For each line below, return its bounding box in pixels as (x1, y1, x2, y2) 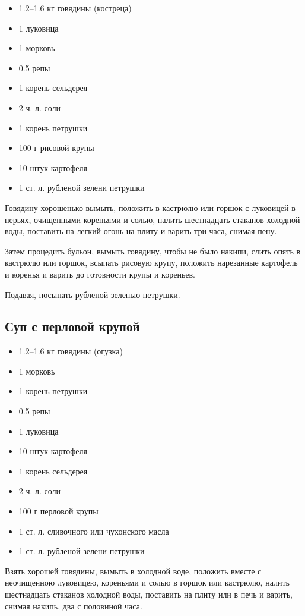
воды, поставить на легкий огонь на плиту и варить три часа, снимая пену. (5, 225, 277, 237)
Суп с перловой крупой (5, 317, 140, 335)
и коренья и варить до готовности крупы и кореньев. (5, 268, 195, 280)
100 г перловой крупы (18, 505, 99, 517)
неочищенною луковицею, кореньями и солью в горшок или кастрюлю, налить (5, 576, 290, 589)
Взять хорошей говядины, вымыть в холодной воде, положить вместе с (5, 564, 262, 577)
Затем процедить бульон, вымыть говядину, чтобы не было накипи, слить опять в (5, 244, 301, 257)
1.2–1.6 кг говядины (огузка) (18, 345, 123, 357)
